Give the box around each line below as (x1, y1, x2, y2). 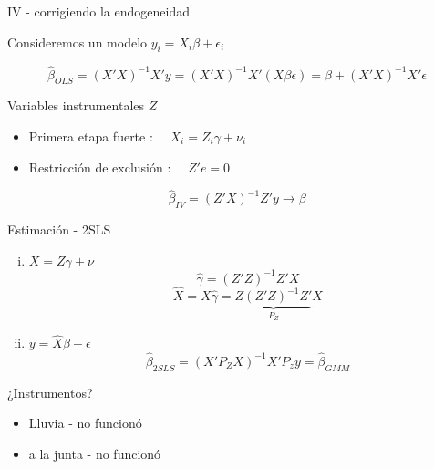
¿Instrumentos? (7, 382, 93, 401)
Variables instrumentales (7, 96, 145, 115)
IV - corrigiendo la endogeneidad (7, 2, 190, 20)
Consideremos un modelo (7, 32, 148, 51)
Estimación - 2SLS (7, 220, 111, 239)
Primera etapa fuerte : (28, 127, 153, 145)
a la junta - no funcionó (28, 443, 161, 463)
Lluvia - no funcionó (28, 413, 142, 433)
